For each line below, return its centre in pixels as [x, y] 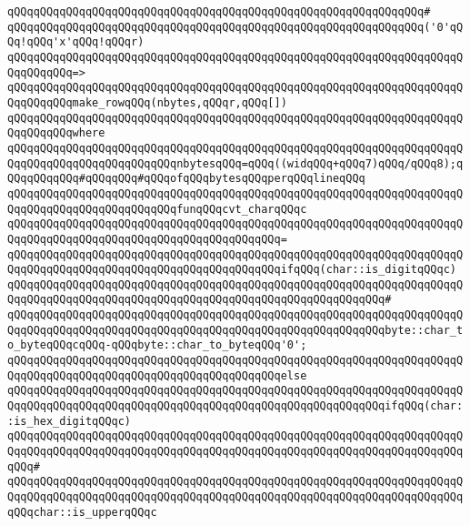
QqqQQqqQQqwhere [56, 133]
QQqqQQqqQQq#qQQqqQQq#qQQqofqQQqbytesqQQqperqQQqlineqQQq [186, 179]
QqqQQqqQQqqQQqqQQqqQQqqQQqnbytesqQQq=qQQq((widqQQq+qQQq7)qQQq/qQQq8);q [235, 163]
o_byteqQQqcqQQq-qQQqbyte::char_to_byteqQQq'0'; [157, 345]
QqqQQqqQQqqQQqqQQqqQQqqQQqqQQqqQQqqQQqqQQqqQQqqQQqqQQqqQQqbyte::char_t [235, 330]
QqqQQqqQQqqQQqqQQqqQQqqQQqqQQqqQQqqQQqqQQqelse [157, 375]
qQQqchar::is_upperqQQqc [82, 512]
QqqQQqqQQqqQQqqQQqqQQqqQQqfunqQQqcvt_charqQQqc [157, 209]
